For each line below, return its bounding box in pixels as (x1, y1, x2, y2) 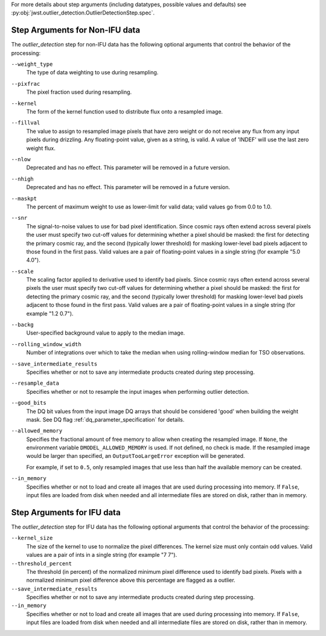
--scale (11, 268, 34, 275)
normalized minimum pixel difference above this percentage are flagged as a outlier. (26, 577, 235, 584)
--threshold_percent (11, 560, 72, 567)
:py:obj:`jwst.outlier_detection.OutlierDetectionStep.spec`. (11, 9, 155, 16)
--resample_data (11, 380, 60, 387)
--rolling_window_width (11, 341, 81, 347)
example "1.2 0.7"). (26, 310, 74, 317)
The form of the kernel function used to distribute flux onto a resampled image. (26, 108, 223, 115)
